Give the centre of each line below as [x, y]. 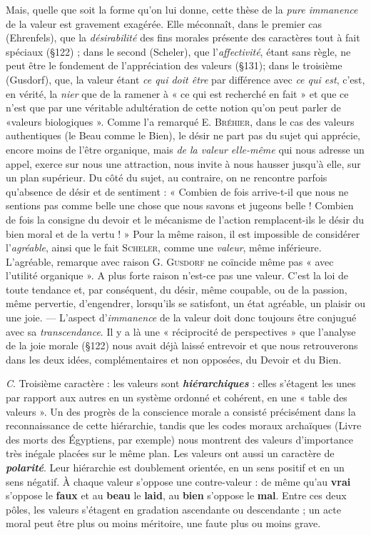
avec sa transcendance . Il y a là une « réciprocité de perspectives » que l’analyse [181, 331]
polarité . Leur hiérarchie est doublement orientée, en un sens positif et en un [175, 467]
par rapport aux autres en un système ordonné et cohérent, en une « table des [177, 397]
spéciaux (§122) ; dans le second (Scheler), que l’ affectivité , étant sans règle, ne [178, 51]
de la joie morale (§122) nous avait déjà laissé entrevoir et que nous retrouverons [182, 345]
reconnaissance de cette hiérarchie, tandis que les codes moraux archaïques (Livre [184, 425]
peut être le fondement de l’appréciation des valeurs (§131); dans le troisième [174, 65]
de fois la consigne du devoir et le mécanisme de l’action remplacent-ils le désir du [185, 219]
